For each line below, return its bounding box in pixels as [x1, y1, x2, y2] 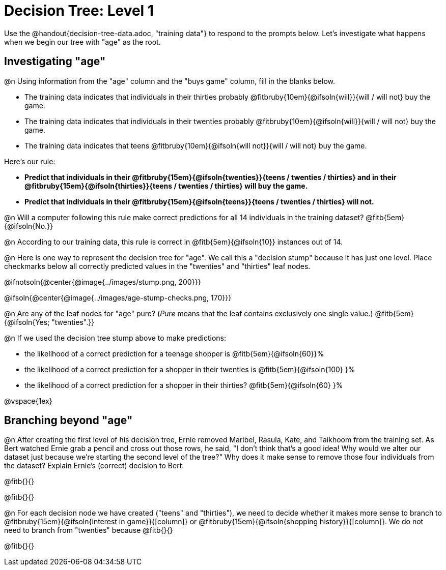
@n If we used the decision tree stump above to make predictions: [4, 333, 227, 342]
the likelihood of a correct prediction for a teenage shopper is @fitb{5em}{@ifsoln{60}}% [24, 349, 324, 358]
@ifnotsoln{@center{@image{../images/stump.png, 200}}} [4, 277, 201, 286]
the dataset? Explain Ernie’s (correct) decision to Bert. [4, 461, 184, 470]
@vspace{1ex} [4, 396, 52, 405]
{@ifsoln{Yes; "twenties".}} [4, 317, 95, 326]
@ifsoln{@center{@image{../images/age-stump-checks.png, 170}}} [4, 293, 232, 302]
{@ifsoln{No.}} [4, 221, 53, 230]
